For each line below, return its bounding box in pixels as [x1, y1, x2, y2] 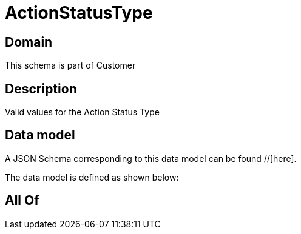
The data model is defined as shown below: [5, 172, 179, 182]
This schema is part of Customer [5, 60, 136, 71]
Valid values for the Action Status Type [5, 107, 160, 118]
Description [5, 81, 77, 96]
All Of [5, 193, 39, 209]
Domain [5, 34, 53, 50]
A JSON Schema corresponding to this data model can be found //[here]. [5, 153, 297, 164]
